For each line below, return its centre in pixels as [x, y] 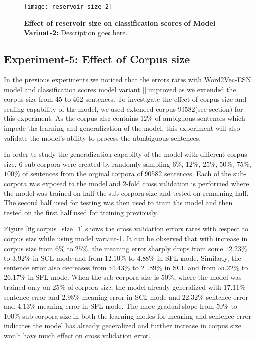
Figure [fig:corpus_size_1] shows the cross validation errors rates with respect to [126, 229]
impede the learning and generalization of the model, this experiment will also [122, 128]
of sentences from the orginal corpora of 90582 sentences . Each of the [127, 173]
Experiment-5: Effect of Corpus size [97, 59]
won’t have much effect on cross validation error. [77, 335]
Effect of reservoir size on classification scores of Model [120, 22]
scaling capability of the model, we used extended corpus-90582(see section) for [124, 108]
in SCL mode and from [68, 258]
